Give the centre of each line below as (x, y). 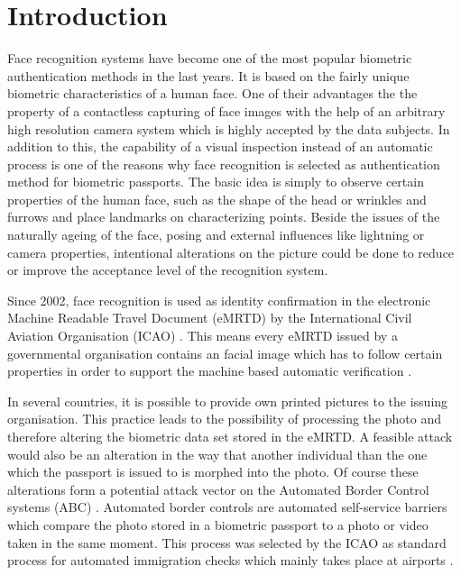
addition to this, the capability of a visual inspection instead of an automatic (220, 146)
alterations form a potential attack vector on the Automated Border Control (218, 489)
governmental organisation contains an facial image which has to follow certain (225, 353)
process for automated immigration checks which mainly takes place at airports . (230, 560)
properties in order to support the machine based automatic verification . (210, 371)
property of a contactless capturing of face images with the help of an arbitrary (226, 110)
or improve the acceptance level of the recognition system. (168, 270)
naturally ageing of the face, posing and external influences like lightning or (216, 235)
